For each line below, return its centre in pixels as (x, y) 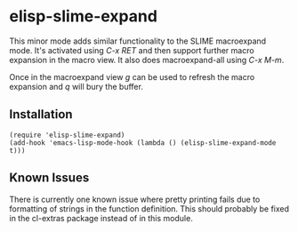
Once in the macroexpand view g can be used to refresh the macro (132, 76)
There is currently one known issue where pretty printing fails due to (135, 199)
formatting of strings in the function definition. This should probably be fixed (149, 208)
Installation (41, 114)
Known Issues (49, 178)
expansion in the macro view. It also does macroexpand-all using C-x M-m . (147, 60)
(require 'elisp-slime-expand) (67, 135)
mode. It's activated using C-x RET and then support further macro (132, 50)
